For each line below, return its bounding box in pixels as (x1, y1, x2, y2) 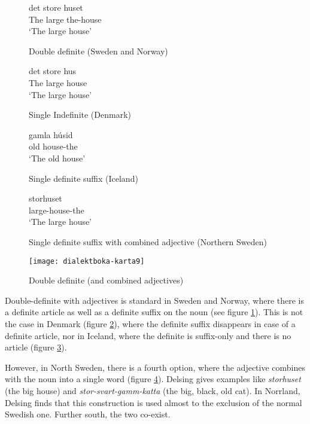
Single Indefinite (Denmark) (29, 108, 131, 121)
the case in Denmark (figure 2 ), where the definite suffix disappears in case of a (5, 317, 296, 330)
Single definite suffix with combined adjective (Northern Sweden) (29, 235, 268, 248)
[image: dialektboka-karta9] (29, 257, 145, 266)
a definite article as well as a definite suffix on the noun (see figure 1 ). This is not (5, 306, 303, 318)
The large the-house (29, 13, 102, 25)
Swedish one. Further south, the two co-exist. (5, 408, 171, 420)
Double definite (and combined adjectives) (29, 274, 184, 286)
